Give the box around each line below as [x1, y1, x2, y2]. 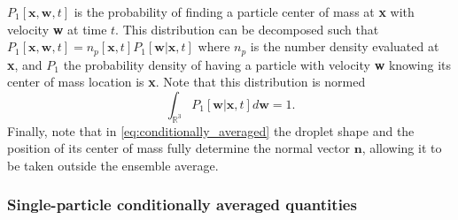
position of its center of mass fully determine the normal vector [7, 139, 351, 157]
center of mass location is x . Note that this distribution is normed [7, 72, 366, 91]
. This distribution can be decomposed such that [115, 19, 379, 38]
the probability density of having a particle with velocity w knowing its [63, 55, 452, 73]
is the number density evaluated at [250, 37, 439, 56]
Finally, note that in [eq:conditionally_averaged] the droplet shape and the [7, 121, 415, 140]
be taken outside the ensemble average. [7, 156, 219, 174]
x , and [7, 55, 43, 73]
